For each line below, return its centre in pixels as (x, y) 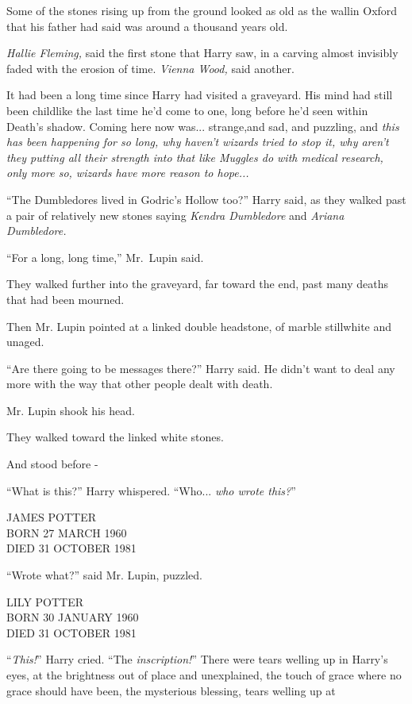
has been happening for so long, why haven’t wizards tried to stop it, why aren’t (198, 142)
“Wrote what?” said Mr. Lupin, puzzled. (104, 575)
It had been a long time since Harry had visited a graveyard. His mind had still (200, 95)
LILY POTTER (45, 601)
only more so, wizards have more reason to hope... (128, 173)
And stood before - (52, 464)
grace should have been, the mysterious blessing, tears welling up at (171, 690)
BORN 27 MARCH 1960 (67, 532)
